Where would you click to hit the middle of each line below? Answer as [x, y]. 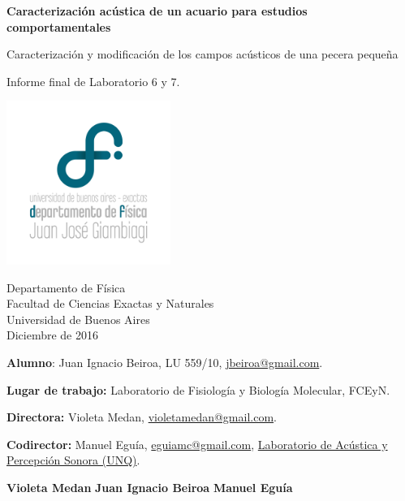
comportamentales [59, 26]
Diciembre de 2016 [52, 335]
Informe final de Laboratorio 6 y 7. [93, 81]
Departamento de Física [66, 287]
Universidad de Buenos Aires [78, 319]
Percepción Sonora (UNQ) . [73, 460]
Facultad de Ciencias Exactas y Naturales [110, 303]
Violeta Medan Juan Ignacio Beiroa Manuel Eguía [150, 487]
